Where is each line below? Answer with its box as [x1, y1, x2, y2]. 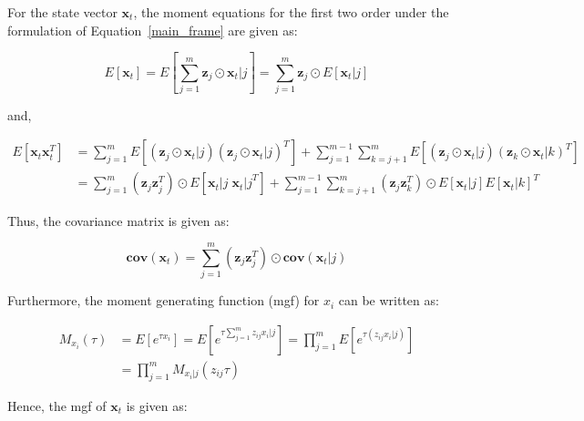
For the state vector [7, 3, 118, 21]
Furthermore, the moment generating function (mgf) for [7, 291, 320, 310]
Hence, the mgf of [7, 395, 107, 415]
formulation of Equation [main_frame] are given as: [7, 20, 298, 39]
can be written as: [338, 291, 439, 310]
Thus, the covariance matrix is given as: [7, 210, 230, 230]
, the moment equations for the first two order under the [133, 3, 449, 21]
